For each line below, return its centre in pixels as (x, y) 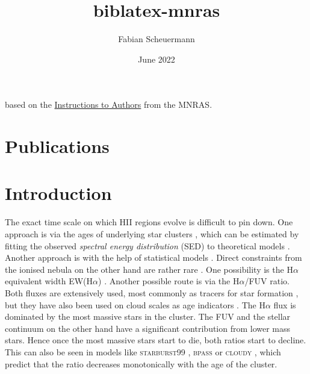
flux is (285, 304)
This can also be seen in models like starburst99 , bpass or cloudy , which (143, 351)
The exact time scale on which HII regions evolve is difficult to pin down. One (149, 222)
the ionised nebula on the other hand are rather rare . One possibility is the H (149, 269)
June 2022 (157, 59)
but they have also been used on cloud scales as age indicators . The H (135, 304)
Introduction (58, 193)
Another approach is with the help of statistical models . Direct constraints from (153, 257)
